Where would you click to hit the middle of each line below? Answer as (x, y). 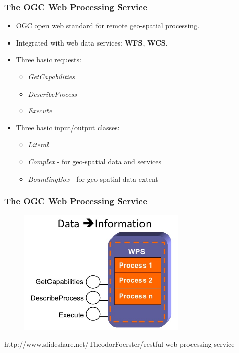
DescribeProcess (52, 93)
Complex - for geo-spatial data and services (94, 161)
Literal (38, 144)
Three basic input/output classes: (68, 127)
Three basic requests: (49, 59)
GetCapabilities (52, 76)
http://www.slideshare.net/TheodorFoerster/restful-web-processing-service (119, 344)
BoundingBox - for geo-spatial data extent (93, 178)
